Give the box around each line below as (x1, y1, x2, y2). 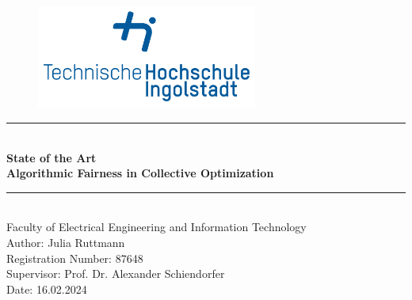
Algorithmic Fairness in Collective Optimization (6, 165, 274, 181)
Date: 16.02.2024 (6, 280, 87, 297)
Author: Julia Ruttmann (6, 234, 125, 251)
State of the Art (6, 149, 97, 165)
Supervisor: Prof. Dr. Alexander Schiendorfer (6, 265, 225, 282)
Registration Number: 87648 (6, 249, 143, 266)
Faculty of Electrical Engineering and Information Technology (6, 218, 307, 235)
